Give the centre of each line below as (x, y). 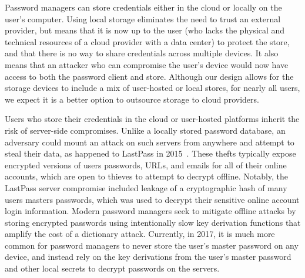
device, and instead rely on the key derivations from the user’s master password (148, 257)
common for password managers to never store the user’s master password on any (152, 245)
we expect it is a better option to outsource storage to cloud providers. (132, 99)
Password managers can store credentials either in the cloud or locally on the (143, 7)
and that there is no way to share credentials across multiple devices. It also (142, 53)
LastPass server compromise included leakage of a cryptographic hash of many (146, 187)
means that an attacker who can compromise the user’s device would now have (147, 64)
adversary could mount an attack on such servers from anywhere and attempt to (150, 142)
